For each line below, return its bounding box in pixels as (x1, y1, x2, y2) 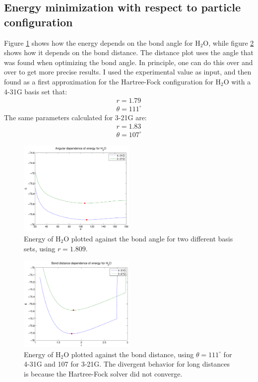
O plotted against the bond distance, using (64, 349, 194, 359)
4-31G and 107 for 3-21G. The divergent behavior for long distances (24, 359, 230, 369)
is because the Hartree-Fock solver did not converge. (24, 369, 183, 379)
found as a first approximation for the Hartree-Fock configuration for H (4, 76, 221, 86)
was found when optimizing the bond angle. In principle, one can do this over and (4, 57, 253, 67)
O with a (223, 76, 251, 86)
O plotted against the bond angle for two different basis (64, 233, 233, 243)
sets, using (24, 243, 56, 253)
